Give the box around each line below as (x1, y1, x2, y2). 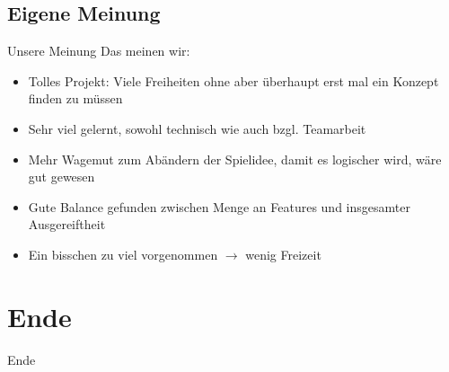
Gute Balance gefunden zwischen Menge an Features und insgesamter (28, 197, 410, 216)
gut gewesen (28, 167, 95, 186)
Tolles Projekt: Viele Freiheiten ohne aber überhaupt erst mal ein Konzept (28, 71, 439, 90)
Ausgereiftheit (28, 215, 106, 234)
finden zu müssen (28, 89, 123, 108)
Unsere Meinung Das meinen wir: (7, 41, 190, 60)
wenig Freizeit (245, 244, 321, 263)
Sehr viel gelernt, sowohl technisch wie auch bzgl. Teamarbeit (28, 119, 366, 137)
